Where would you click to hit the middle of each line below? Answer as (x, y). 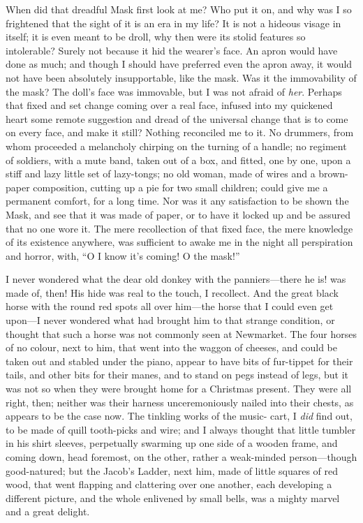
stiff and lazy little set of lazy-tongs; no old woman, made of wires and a (161, 174)
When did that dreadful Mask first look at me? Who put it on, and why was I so (179, 9)
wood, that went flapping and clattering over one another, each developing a (169, 484)
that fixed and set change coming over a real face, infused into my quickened (169, 105)
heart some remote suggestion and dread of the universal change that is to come (177, 118)
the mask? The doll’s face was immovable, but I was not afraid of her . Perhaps (174, 91)
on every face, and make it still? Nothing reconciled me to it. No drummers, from (180, 132)
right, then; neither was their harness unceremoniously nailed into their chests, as (180, 402)
